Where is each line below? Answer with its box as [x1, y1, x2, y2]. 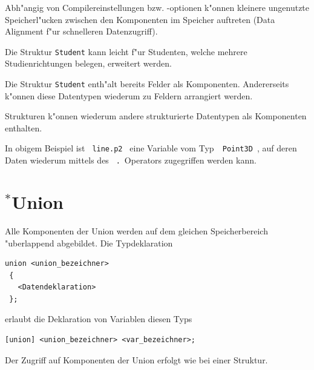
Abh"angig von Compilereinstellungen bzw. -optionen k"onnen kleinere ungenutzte [5, 1, 310, 13]
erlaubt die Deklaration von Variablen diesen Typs [5, 312, 192, 325]
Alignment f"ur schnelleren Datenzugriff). [5, 25, 158, 38]
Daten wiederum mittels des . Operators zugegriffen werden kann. [5, 154, 257, 167]
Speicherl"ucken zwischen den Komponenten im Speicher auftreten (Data [5, 13, 275, 25]
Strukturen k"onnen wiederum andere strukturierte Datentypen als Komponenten [5, 110, 307, 122]
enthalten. [5, 121, 42, 134]
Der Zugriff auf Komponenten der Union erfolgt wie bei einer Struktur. [5, 353, 268, 366]
